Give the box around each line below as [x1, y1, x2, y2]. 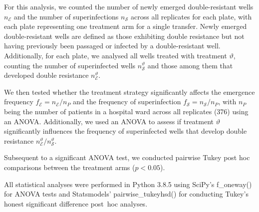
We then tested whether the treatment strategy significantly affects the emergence [4, 86, 255, 97]
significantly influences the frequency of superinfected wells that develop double [4, 126, 247, 136]
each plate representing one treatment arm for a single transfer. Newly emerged [4, 21, 247, 31]
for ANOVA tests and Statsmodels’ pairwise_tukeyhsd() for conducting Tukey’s [4, 189, 249, 199]
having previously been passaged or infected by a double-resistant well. [4, 40, 221, 51]
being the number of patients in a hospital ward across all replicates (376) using [4, 106, 249, 116]
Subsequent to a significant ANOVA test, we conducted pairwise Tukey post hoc [4, 152, 250, 163]
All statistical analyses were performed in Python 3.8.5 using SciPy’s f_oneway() [4, 179, 252, 189]
